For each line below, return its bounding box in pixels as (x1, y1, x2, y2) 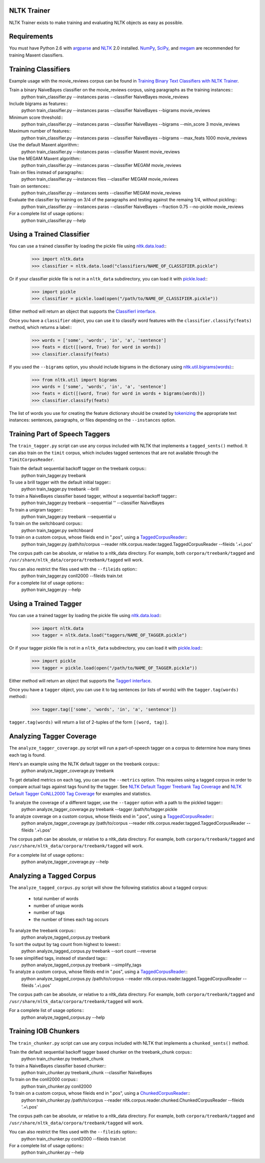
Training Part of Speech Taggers (9, 430, 110, 438)
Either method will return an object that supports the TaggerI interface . (9, 677, 152, 683)
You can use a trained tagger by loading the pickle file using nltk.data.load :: (9, 612, 162, 618)
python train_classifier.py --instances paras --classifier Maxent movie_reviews (21, 149, 180, 155)
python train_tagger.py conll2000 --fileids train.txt (21, 573, 123, 579)
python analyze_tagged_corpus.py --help (21, 1014, 105, 1020)
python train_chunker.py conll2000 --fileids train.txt (21, 1136, 126, 1141)
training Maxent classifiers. (9, 52, 64, 58)
